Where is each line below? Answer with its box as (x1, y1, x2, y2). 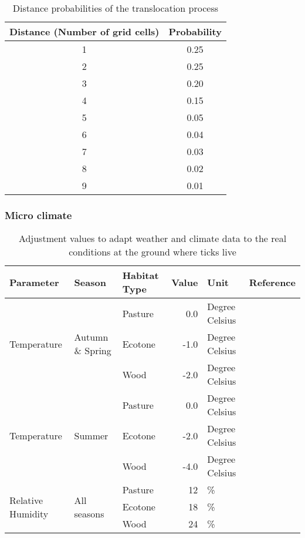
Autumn (74, 330, 109, 344)
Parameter (9, 275, 59, 289)
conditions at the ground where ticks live (69, 245, 236, 259)
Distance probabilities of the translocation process (12, 1, 218, 15)
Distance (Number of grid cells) (9, 25, 160, 38)
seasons (74, 506, 104, 520)
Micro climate (5, 207, 72, 222)
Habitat (122, 268, 159, 283)
